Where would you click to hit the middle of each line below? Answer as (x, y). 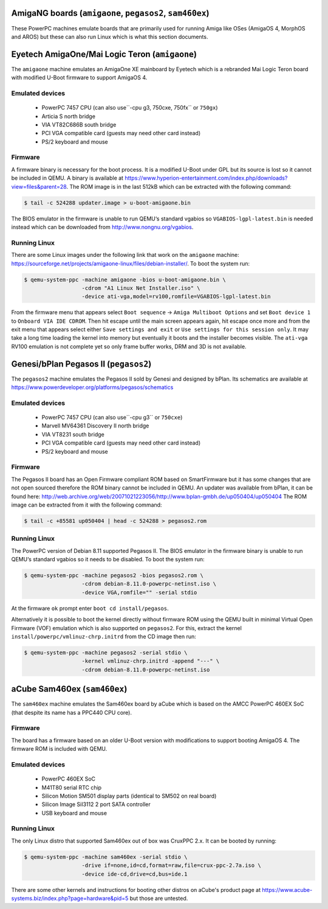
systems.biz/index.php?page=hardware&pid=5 (70, 898)
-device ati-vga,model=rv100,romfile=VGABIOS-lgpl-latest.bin (176, 297)
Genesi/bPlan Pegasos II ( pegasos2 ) (81, 364)
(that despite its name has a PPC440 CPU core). (71, 712)
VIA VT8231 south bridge (73, 434)
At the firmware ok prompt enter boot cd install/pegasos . (90, 608)
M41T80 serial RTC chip (72, 787)
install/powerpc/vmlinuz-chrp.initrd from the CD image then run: (104, 637)
